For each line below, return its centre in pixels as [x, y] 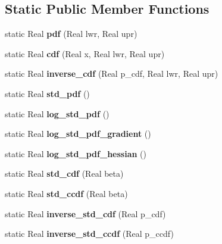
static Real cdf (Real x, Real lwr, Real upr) [85, 53]
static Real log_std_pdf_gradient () [78, 134]
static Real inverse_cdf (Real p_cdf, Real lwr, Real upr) [112, 73]
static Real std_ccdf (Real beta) [66, 193]
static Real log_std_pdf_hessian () [76, 153]
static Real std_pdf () [47, 93]
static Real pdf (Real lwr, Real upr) [71, 34]
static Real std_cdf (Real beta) [64, 173]
